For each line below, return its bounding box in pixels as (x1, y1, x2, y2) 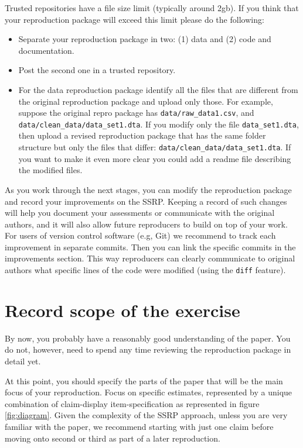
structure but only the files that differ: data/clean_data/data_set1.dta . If (18, 141, 291, 153)
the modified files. (18, 164, 83, 176)
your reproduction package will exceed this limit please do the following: (5, 13, 264, 25)
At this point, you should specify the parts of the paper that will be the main (5, 374, 283, 387)
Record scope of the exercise (5, 298, 240, 322)
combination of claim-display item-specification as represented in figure (5, 397, 260, 409)
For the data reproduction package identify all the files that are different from (18, 83, 298, 95)
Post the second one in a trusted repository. (18, 64, 176, 76)
